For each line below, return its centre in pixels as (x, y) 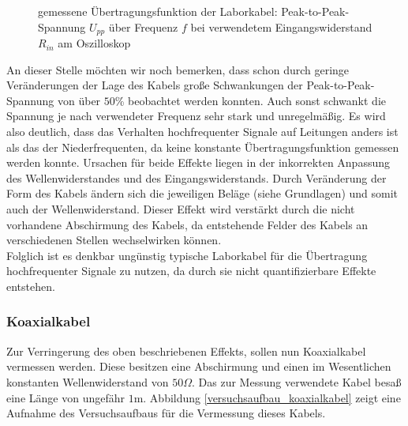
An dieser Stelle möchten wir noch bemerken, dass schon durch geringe (178, 69)
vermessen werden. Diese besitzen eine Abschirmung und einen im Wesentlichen (199, 366)
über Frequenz (143, 26)
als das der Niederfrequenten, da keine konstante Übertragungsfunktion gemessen (203, 147)
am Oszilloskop (94, 43)
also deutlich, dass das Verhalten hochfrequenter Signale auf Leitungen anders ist (202, 132)
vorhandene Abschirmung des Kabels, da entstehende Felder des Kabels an (187, 224)
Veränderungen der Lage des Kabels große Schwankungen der (155, 85)
